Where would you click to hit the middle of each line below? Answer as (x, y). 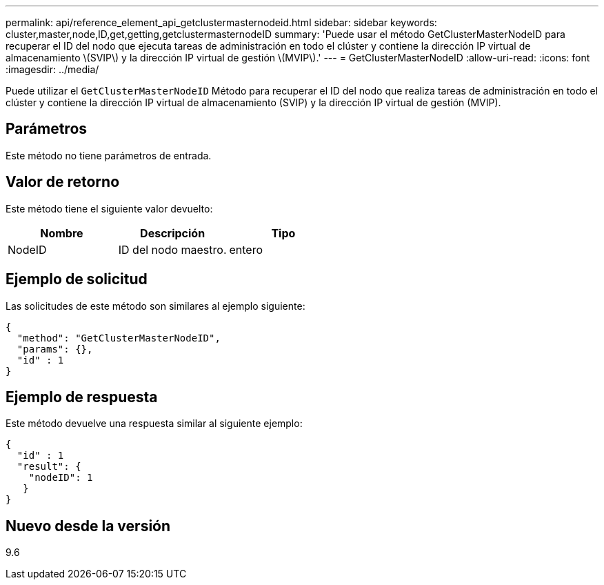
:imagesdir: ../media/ (52, 69)
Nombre (62, 233)
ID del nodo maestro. (172, 249)
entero (246, 249)
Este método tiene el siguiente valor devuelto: (109, 208)
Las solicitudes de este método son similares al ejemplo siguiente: (155, 306)
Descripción (173, 233)
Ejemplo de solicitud (77, 279)
